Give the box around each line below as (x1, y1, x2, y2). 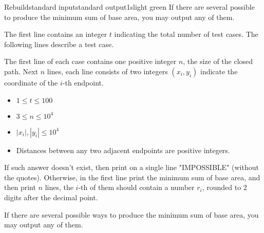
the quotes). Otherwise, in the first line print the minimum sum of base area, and (4, 172, 260, 182)
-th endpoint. (62, 77, 104, 88)
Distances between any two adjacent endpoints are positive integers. (16, 144, 230, 155)
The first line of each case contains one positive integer (4, 56, 177, 67)
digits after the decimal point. (4, 192, 98, 202)
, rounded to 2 (202, 182, 247, 193)
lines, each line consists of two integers (47, 66, 168, 76)
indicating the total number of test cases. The (114, 29, 258, 39)
